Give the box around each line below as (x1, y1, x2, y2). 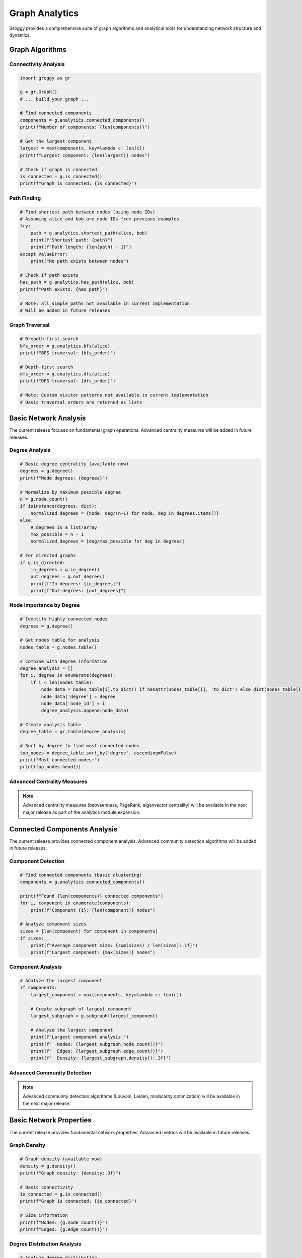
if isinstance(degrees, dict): (20, 503, 98, 509)
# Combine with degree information (20, 658, 108, 664)
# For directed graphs (20, 553, 76, 559)
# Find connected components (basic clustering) (20, 872, 142, 878)
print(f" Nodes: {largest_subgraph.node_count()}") (30, 1041, 164, 1047)
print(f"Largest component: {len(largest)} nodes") (20, 152, 150, 158)
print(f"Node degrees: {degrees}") (20, 475, 108, 481)
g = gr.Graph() (20, 89, 57, 95)
